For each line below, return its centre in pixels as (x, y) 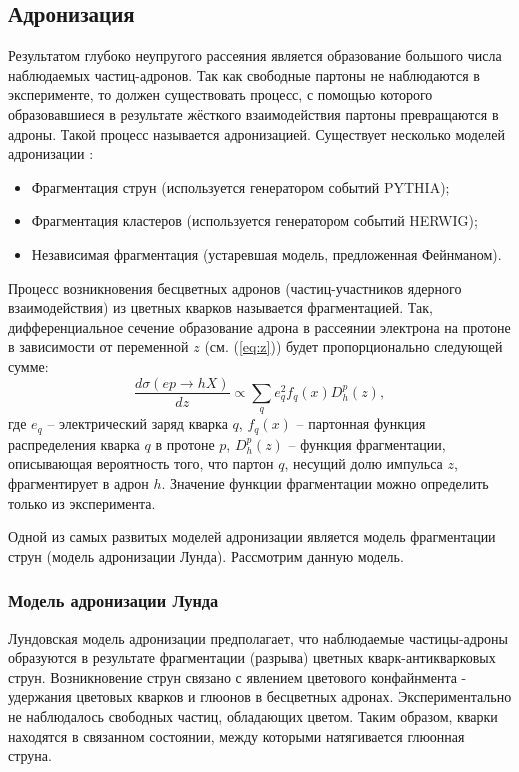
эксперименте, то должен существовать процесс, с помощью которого (220, 94)
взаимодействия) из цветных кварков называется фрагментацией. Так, (220, 307)
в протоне (185, 443)
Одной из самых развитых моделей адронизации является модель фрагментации (252, 536)
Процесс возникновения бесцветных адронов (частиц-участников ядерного (235, 287)
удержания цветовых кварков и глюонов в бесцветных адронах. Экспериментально (260, 696)
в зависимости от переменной (98, 346)
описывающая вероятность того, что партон (141, 463)
